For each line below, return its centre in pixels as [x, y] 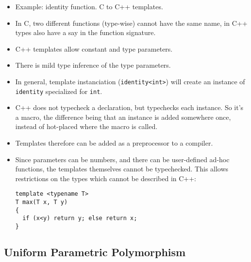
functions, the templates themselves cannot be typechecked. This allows [122, 169]
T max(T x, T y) [42, 202]
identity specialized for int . [59, 91]
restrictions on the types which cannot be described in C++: [106, 178]
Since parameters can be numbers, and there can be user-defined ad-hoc [122, 159]
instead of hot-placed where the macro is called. [86, 126]
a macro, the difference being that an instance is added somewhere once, [123, 117]
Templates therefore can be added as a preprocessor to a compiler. [114, 143]
